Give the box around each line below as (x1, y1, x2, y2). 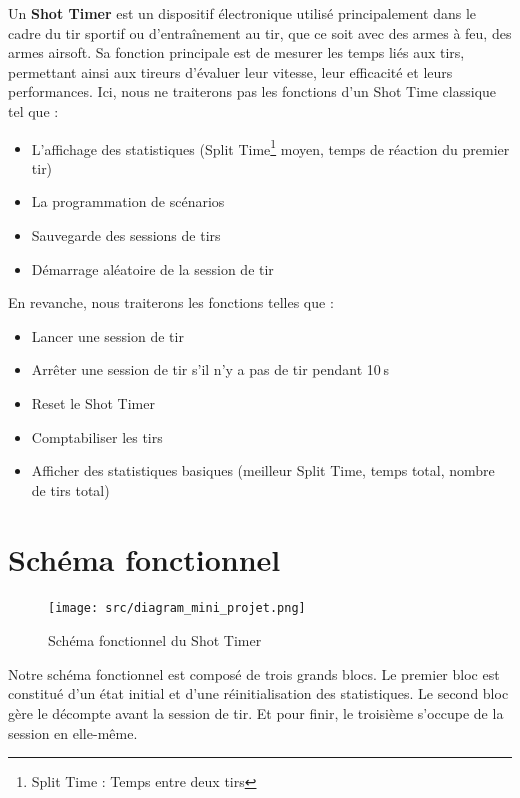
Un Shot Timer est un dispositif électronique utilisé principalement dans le (8, 3, 477, 23)
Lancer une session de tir (31, 325, 184, 346)
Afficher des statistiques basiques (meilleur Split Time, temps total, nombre (31, 460, 495, 481)
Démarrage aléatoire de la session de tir (31, 258, 274, 279)
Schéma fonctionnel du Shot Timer (48, 630, 262, 651)
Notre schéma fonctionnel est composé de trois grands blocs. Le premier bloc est (8, 663, 500, 684)
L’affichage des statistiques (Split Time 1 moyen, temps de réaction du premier (31, 135, 510, 159)
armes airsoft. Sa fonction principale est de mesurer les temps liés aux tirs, (8, 42, 465, 63)
